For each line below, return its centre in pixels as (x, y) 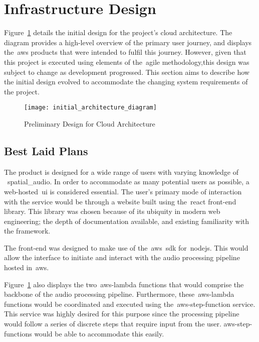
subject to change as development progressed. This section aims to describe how (127, 72)
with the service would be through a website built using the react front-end (120, 201)
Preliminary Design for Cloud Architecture (90, 123)
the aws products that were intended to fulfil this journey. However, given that (125, 52)
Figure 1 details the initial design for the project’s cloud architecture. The (118, 32)
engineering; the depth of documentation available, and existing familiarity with (127, 221)
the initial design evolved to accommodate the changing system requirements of (126, 82)
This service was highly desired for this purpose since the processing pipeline (122, 314)
